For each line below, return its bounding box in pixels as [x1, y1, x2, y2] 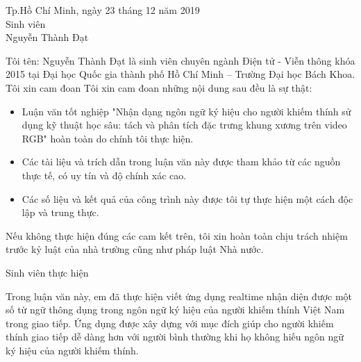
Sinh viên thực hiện [6, 265, 89, 279]
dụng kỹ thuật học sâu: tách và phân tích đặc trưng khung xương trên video [22, 117, 347, 132]
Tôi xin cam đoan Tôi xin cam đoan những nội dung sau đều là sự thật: [6, 80, 312, 94]
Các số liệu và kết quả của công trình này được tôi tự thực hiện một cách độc [22, 191, 353, 206]
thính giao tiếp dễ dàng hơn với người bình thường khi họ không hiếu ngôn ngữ [6, 329, 344, 344]
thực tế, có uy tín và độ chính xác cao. [22, 167, 187, 182]
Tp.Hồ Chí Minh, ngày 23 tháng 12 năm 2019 [6, 3, 200, 17]
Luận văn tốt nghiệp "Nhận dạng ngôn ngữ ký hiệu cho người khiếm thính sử [22, 104, 351, 118]
